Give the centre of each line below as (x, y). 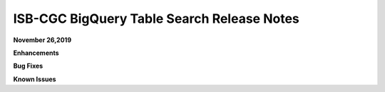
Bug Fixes (28, 66)
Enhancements (36, 53)
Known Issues (35, 79)
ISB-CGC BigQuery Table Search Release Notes (156, 19)
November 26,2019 (42, 40)
